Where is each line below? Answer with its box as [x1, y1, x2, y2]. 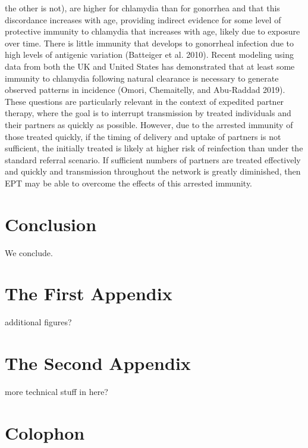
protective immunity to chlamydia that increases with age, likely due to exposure [5, 25, 300, 38]
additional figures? [5, 316, 72, 328]
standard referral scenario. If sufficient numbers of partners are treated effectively [5, 153, 301, 166]
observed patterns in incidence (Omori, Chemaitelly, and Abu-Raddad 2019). [5, 83, 285, 96]
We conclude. [5, 246, 53, 259]
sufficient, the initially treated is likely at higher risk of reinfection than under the [5, 142, 303, 154]
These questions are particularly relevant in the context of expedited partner [5, 95, 284, 107]
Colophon [5, 420, 85, 444]
